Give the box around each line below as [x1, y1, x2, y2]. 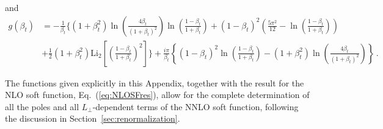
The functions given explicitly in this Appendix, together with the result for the [5, 76, 304, 89]
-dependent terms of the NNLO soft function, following [92, 100, 299, 113]
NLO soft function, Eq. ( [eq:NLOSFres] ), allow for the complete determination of [5, 88, 310, 101]
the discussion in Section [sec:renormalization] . [5, 112, 180, 125]
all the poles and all [5, 100, 79, 113]
